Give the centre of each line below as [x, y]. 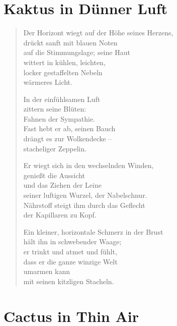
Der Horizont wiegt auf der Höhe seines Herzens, [98, 33]
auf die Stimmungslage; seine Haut [77, 52]
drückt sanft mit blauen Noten [70, 42]
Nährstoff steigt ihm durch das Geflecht [84, 205]
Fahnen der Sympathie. [59, 118]
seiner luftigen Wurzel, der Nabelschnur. [85, 195]
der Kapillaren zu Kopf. [60, 215]
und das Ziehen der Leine [62, 185]
